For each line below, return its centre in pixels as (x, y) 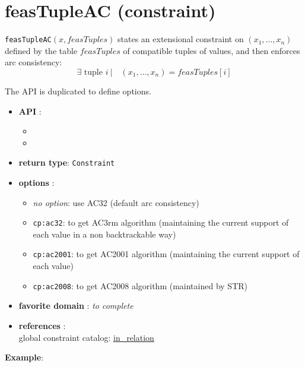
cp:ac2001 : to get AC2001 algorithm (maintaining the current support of (166, 254)
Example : (24, 357)
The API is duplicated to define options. (78, 91)
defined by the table (41, 50)
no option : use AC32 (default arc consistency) (116, 202)
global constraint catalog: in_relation (86, 337)
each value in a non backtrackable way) (104, 234)
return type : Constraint (67, 162)
